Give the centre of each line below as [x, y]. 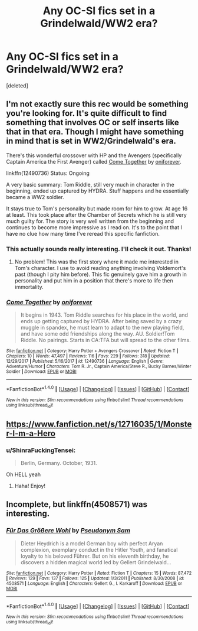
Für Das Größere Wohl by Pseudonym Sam [68, 531]
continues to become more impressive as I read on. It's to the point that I [94, 227]
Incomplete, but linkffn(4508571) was [77, 504]
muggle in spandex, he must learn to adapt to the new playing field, [102, 328]
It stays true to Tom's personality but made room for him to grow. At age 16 [97, 209]
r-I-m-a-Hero [31, 433]
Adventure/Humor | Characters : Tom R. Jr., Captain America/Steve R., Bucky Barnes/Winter [99, 367]
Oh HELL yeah [24, 474]
